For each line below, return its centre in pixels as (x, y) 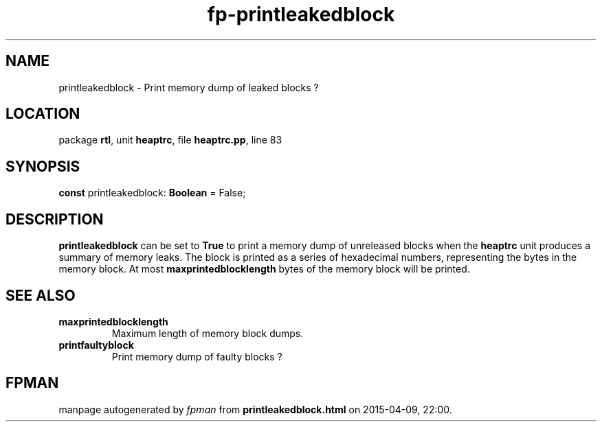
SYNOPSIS (43, 166)
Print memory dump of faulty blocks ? (197, 356)
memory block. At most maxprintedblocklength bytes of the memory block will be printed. (264, 269)
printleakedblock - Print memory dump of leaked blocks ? (189, 87)
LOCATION (43, 114)
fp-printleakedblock (301, 14)
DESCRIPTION (55, 219)
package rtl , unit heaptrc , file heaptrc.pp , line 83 (170, 140)
